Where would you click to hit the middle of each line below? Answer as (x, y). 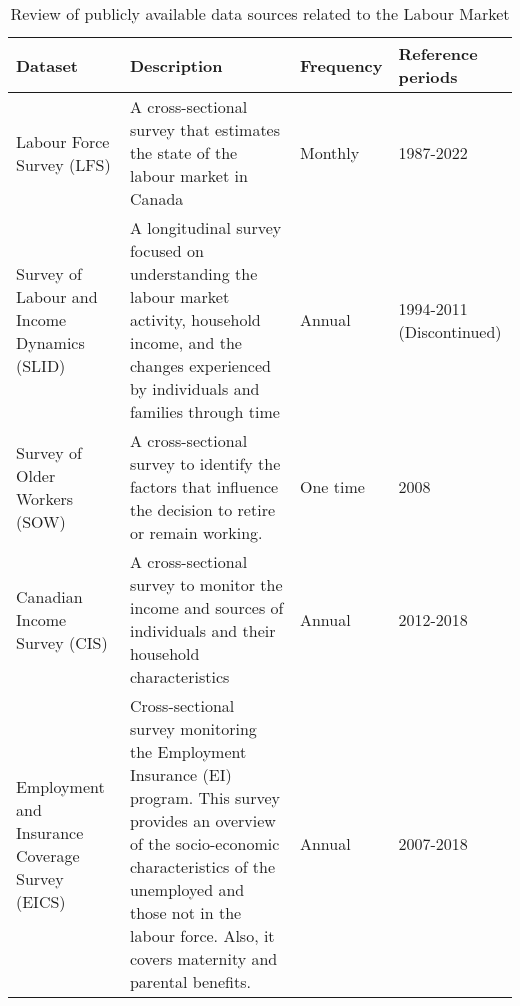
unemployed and (187, 889)
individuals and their (202, 630)
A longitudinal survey (205, 227)
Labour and (57, 296)
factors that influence (204, 486)
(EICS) (41, 901)
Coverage (48, 855)
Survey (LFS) (63, 164)
